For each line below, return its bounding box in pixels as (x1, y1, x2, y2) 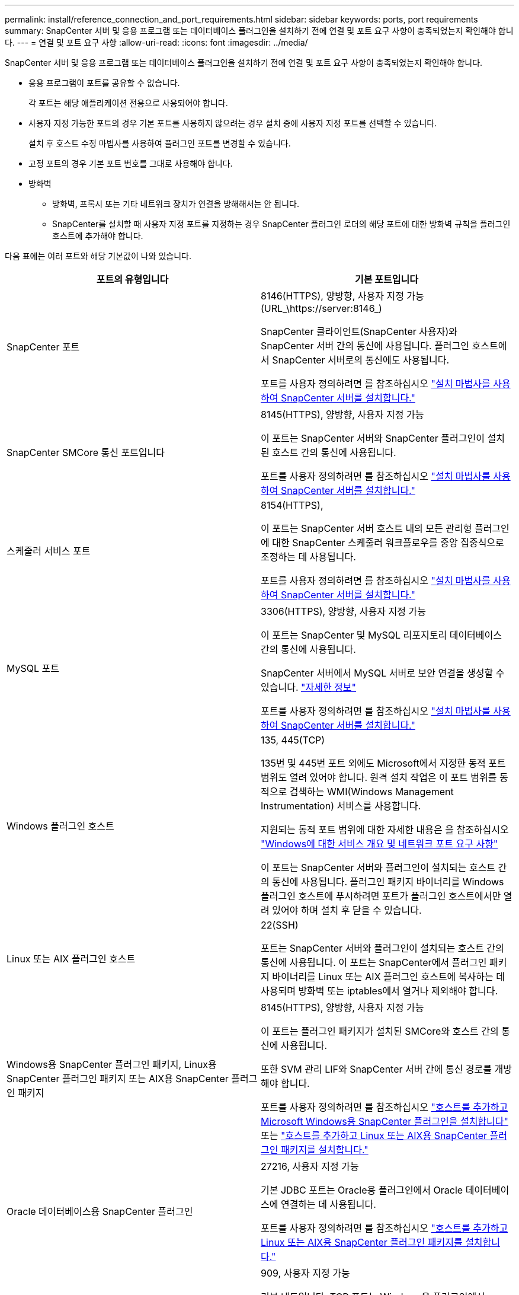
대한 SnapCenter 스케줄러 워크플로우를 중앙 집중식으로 (272, 537, 504, 548)
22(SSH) (261, 919, 299, 931)
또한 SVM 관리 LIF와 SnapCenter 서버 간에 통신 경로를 (261, 1063, 492, 1075)
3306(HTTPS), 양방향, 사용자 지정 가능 (261, 605, 426, 617)
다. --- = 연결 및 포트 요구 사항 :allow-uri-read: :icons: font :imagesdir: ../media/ (5, 37, 308, 47)
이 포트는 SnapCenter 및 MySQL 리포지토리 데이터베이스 (261, 629, 502, 641)
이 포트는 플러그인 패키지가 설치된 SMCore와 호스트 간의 (261, 1025, 499, 1037)
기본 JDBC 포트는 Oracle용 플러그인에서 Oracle (261, 1184, 463, 1196)
